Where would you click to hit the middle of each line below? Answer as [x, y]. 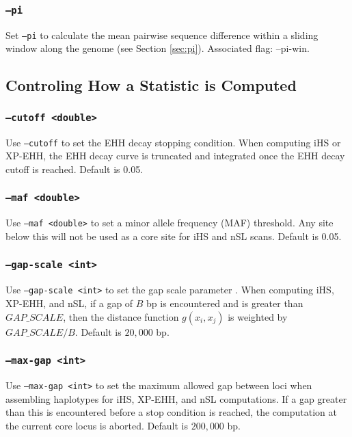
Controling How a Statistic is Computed [151, 85]
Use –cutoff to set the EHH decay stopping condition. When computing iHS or [173, 142]
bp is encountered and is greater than [225, 303]
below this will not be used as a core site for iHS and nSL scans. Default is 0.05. [174, 236]
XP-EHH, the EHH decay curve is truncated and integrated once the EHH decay [175, 156]
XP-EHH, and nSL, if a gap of [69, 303]
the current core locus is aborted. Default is [97, 425]
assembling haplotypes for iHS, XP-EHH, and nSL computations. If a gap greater [176, 398]
